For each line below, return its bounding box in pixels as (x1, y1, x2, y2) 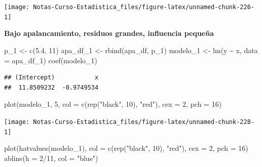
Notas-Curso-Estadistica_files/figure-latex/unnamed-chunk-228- (33, 118, 254, 126)
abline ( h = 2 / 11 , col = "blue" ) (4, 152, 98, 163)
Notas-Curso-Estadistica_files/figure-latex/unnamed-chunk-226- (33, 4, 254, 11)
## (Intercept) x (4, 74, 99, 81)
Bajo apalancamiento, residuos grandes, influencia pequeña (4, 28, 214, 38)
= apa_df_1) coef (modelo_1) (4, 55, 97, 65)
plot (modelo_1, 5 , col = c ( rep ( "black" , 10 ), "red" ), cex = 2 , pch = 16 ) (4, 99, 222, 109)
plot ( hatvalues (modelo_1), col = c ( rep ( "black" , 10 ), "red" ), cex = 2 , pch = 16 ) (4, 143, 248, 153)
